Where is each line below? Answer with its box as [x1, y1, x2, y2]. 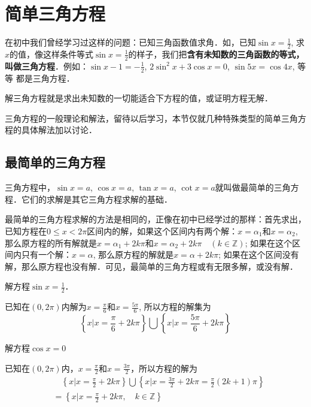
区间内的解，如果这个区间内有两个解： [87, 224, 238, 237]
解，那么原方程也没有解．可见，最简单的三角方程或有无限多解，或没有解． [5, 260, 298, 272]
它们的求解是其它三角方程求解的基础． [21, 192, 172, 205]
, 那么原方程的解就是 [93, 248, 174, 261]
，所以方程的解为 [130, 361, 198, 374]
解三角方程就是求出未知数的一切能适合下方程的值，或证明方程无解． [5, 92, 273, 104]
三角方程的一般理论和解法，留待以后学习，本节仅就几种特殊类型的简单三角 [5, 111, 298, 124]
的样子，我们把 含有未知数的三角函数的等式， [128, 47, 304, 60]
